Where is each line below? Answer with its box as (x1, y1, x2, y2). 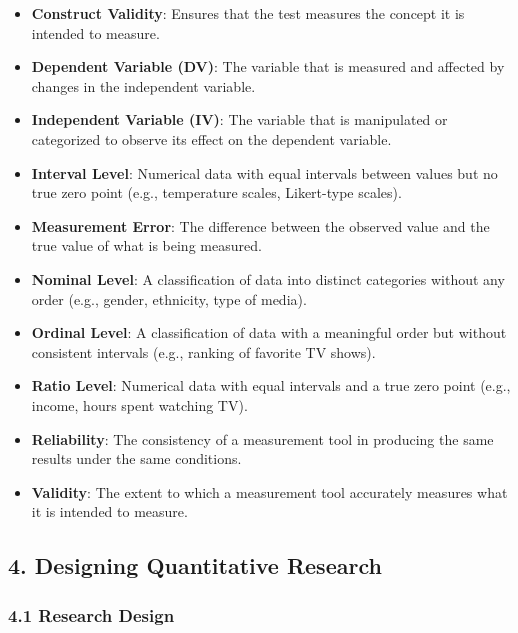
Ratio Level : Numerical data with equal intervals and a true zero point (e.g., (31, 375, 511, 396)
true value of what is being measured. (31, 235, 262, 256)
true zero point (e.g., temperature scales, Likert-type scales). (31, 182, 402, 203)
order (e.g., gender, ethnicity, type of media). (31, 288, 307, 309)
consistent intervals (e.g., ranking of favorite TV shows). (31, 341, 376, 362)
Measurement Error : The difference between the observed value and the (31, 215, 490, 236)
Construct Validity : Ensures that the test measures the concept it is (31, 3, 465, 23)
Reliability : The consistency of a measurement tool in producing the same (31, 428, 494, 449)
